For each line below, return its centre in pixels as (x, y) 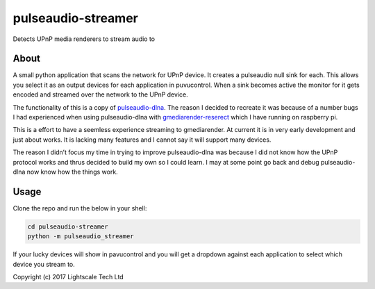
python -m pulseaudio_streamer (81, 237)
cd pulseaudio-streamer (68, 226)
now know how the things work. (72, 172)
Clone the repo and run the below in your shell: (80, 208)
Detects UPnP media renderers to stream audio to (84, 39)
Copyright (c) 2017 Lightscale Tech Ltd (68, 277)
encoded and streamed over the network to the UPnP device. (100, 94)
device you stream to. (44, 264)
